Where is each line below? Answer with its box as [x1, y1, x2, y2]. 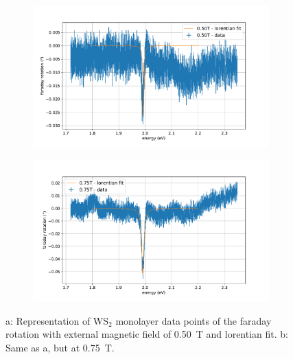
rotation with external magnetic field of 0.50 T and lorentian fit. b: [5, 327, 288, 341]
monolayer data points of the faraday [115, 313, 272, 327]
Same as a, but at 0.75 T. [5, 340, 115, 354]
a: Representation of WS [5, 313, 109, 327]
